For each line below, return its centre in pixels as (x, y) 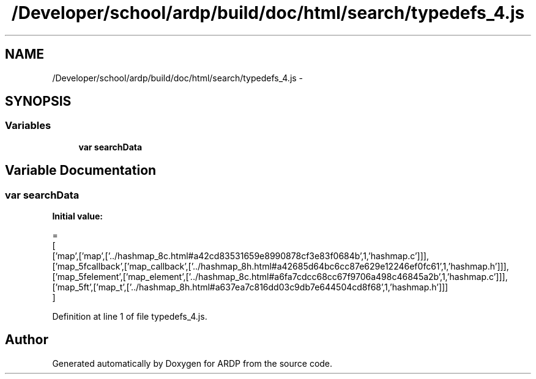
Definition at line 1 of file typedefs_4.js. (130, 317)
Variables (28, 126)
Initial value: (77, 216)
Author (27, 340)
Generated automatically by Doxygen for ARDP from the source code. (192, 363)
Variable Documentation (81, 171)
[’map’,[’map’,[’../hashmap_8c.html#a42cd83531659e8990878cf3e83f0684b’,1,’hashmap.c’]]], (240, 256)
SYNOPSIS (38, 101)
